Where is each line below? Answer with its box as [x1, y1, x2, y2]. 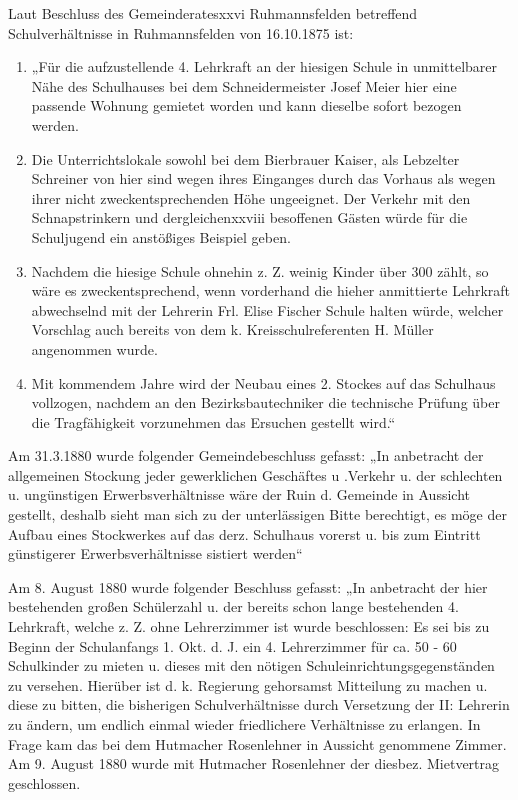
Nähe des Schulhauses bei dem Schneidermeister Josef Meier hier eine [31, 75, 457, 96]
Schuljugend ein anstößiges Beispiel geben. [31, 226, 291, 247]
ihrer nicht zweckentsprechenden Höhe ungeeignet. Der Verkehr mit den [31, 187, 471, 208]
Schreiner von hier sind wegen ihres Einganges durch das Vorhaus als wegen [31, 168, 496, 189]
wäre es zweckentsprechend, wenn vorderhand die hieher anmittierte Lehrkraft [31, 280, 510, 301]
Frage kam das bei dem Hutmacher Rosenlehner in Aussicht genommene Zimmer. [8, 733, 507, 754]
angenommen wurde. [31, 338, 158, 359]
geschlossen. [8, 772, 81, 793]
